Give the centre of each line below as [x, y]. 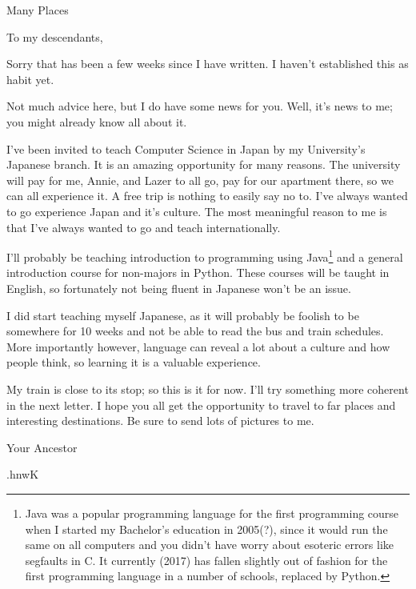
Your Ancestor [42, 447]
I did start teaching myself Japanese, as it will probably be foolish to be [183, 315]
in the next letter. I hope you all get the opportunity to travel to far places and [201, 405]
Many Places [38, 10]
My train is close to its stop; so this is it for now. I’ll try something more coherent [208, 389]
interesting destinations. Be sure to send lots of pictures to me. [160, 421]
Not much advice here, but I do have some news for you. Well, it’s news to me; [200, 106]
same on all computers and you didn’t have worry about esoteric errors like [210, 545]
